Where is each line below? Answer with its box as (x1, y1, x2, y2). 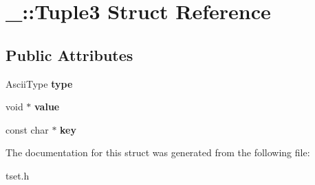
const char (6, 122, 49, 136)
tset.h (6, 168, 30, 182)
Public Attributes (6, 44, 133, 65)
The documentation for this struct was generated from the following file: (6, 145, 310, 160)
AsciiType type (6, 76, 73, 90)
